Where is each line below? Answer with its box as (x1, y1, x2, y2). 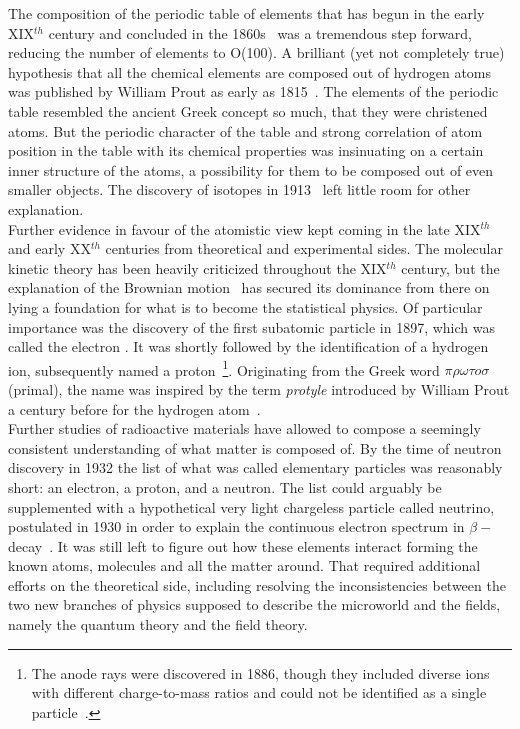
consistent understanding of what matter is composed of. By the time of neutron (8, 437, 502, 458)
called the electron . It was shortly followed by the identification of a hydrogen (8, 336, 489, 357)
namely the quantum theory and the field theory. (8, 614, 308, 635)
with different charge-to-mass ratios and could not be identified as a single (31, 682, 487, 703)
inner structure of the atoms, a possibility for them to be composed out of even (8, 159, 494, 180)
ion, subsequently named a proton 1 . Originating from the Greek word (8, 356, 440, 380)
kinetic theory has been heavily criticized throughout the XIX (8, 257, 387, 278)
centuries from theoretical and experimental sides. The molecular (105, 238, 503, 259)
